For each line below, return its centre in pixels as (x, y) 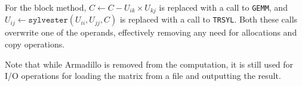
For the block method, (46, 7)
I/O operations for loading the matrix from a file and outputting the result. (143, 76)
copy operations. (35, 44)
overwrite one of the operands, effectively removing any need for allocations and (151, 32)
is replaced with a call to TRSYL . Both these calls (209, 19)
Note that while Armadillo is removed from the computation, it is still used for (149, 64)
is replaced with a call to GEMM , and (223, 7)
